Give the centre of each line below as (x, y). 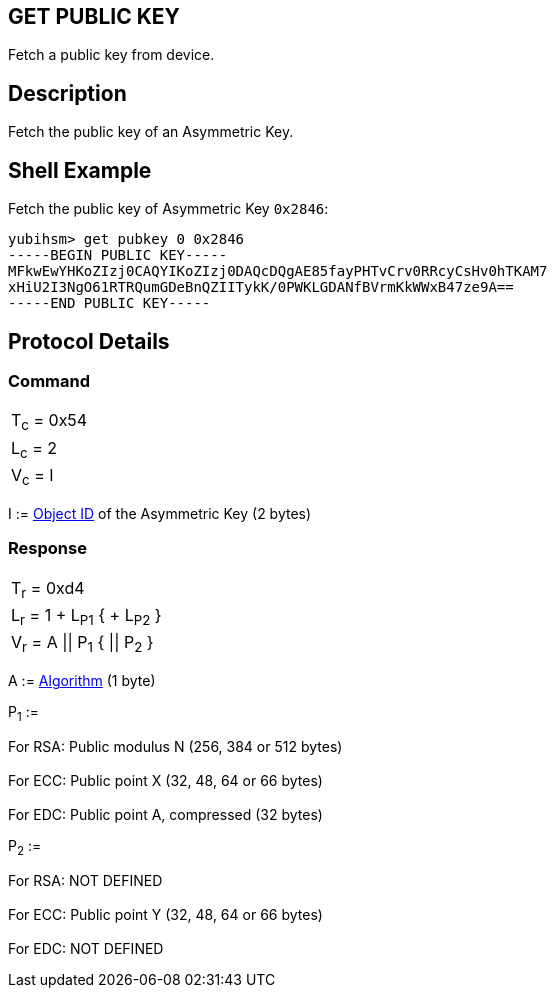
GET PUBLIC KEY (94, 16)
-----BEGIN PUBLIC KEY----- (118, 255)
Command (49, 380)
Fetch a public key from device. (111, 55)
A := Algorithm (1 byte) (82, 681)
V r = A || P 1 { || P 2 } (82, 644)
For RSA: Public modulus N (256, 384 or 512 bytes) (175, 746)
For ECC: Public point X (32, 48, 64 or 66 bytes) (165, 780)
